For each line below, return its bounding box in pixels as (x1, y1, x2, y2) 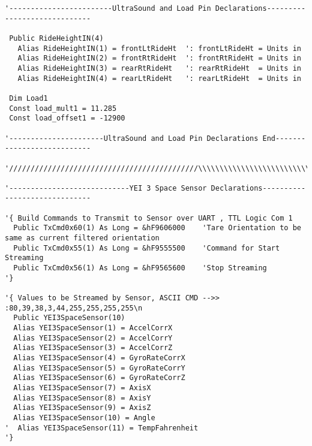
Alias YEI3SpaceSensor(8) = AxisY (13, 393, 151, 402)
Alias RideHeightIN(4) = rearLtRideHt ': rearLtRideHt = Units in (17, 74, 301, 83)
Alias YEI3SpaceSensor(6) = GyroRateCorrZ (13, 373, 185, 382)
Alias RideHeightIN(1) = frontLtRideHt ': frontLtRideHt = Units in (17, 44, 301, 53)
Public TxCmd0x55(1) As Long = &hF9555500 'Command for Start (13, 243, 280, 252)
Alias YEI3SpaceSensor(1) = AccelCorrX (13, 324, 173, 332)
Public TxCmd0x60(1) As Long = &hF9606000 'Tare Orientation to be (13, 224, 301, 233)
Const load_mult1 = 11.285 (9, 104, 117, 113)
